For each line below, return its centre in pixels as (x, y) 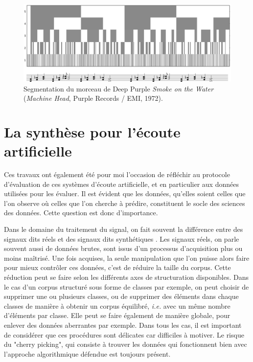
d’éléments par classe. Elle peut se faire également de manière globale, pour (117, 315)
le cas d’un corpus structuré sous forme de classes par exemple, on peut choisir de (126, 286)
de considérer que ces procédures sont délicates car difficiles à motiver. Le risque (124, 334)
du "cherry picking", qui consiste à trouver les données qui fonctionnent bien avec (126, 344)
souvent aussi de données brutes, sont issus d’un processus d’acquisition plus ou (123, 248)
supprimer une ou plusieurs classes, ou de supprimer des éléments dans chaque (121, 296)
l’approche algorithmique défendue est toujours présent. (87, 353)
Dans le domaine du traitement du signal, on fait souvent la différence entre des (124, 229)
